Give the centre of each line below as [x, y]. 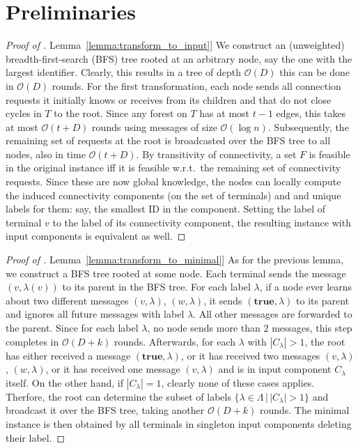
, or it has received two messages [250, 355]
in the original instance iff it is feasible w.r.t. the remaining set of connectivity [173, 168]
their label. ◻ [36, 437]
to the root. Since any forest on [120, 113]
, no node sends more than [204, 327]
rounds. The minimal [304, 410]
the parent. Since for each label [72, 327]
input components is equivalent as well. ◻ [96, 236]
